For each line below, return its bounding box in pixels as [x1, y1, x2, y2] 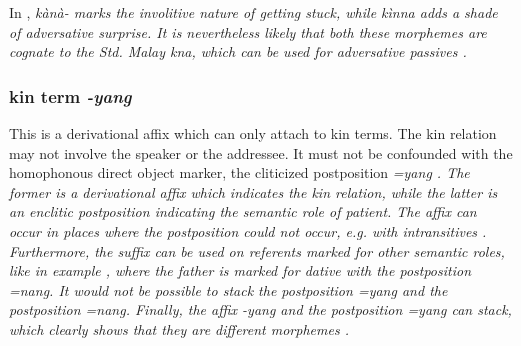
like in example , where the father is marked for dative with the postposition [9, 260, 472, 281]
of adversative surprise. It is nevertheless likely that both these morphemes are [9, 21, 487, 42]
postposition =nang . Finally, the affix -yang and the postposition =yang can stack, [9, 299, 512, 320]
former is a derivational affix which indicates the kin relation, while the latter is [9, 181, 498, 202]
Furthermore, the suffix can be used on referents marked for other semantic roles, [9, 240, 505, 261]
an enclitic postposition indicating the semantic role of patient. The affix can [9, 201, 477, 222]
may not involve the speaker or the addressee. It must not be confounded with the [9, 142, 513, 163]
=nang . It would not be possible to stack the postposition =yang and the [9, 279, 448, 300]
